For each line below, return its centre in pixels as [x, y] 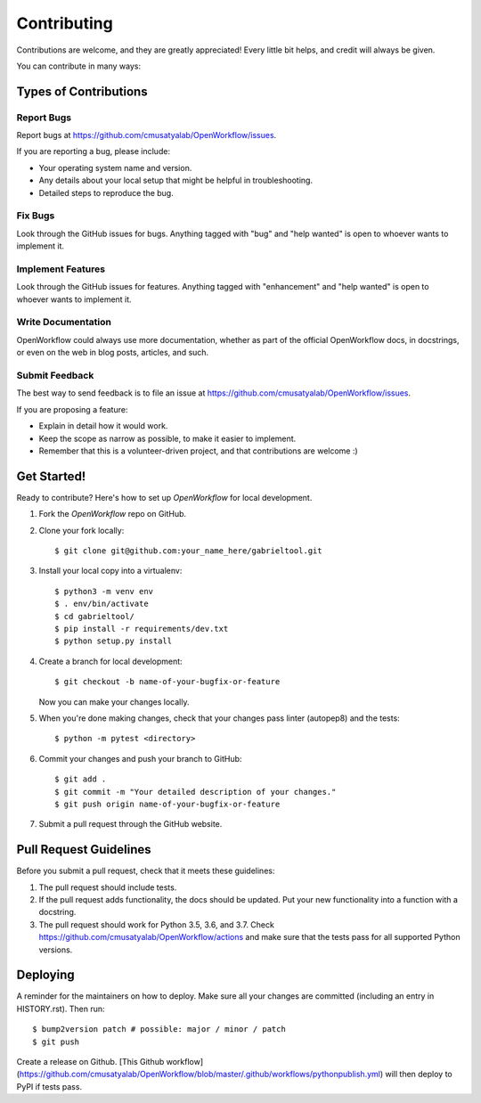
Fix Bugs [36, 216]
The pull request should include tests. [108, 887]
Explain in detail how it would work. [103, 426]
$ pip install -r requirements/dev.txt [142, 629]
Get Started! [51, 476]
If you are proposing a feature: [72, 409]
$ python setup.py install [114, 641]
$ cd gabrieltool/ [95, 616]
